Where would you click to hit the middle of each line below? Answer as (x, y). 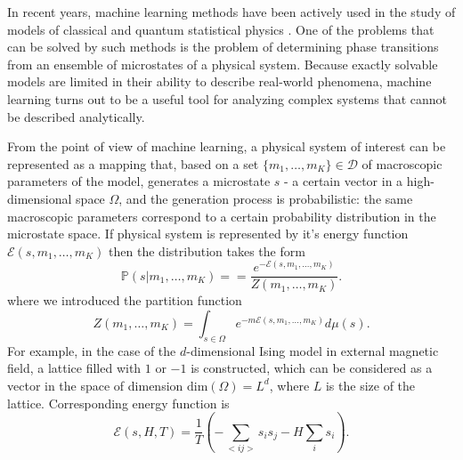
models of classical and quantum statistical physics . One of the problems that (221, 29)
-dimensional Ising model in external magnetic (313, 350)
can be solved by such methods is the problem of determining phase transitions (223, 47)
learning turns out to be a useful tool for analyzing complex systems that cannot (227, 98)
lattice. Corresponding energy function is (118, 403)
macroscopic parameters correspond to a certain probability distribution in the (222, 216)
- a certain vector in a (344, 181)
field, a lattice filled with (74, 368)
